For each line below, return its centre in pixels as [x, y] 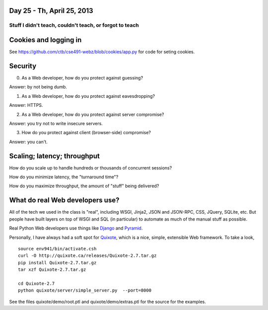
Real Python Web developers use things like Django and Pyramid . [76, 228]
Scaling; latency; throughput [55, 156]
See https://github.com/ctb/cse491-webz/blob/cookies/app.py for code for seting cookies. [102, 52]
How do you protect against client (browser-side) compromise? [86, 133]
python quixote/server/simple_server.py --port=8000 [85, 290]
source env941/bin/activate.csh [57, 249]
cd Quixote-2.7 [36, 283]
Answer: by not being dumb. [38, 87]
